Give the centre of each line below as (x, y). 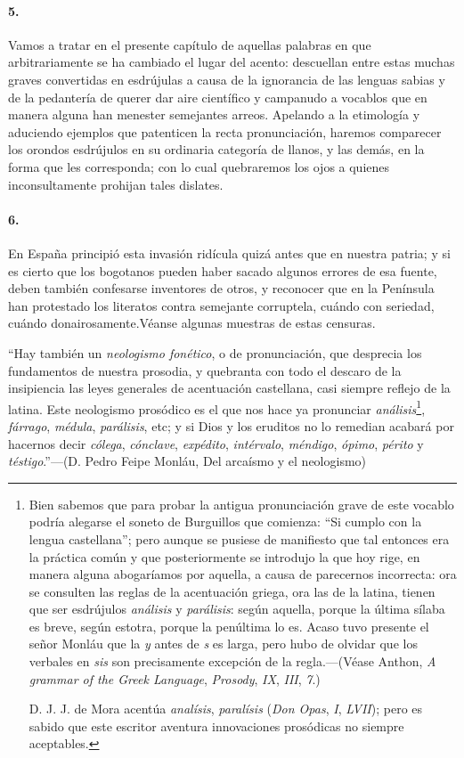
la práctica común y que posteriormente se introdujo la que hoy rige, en (224, 556)
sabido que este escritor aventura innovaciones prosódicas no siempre (216, 725)
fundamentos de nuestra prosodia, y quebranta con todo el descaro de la (205, 370)
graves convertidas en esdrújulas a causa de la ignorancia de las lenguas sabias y (227, 79)
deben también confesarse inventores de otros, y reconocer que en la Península (221, 288)
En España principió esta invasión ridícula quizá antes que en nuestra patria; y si (229, 253)
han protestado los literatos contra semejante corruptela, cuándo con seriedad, (221, 305)
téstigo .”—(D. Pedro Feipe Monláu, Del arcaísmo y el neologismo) (187, 461)
